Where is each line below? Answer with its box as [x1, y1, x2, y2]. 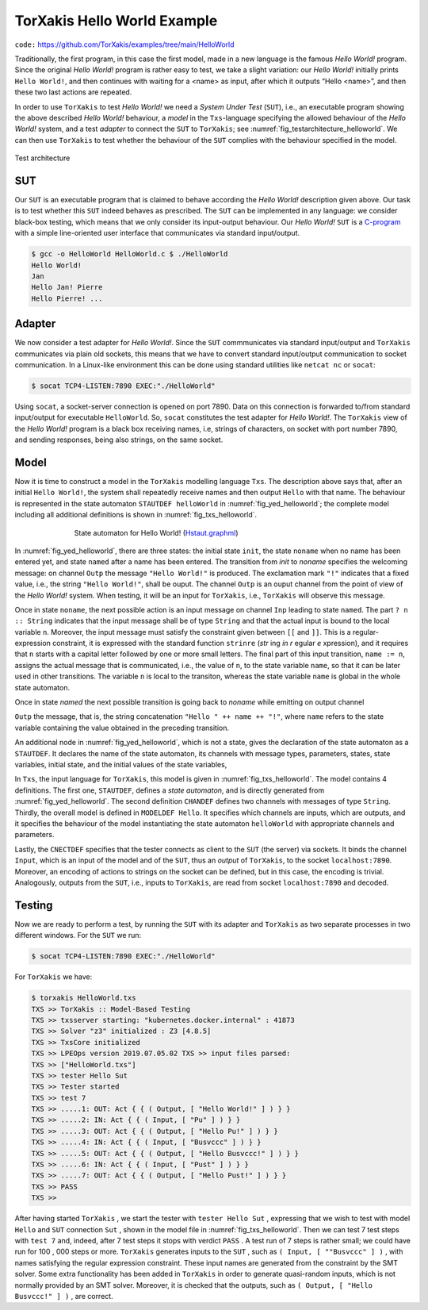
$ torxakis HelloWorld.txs [31, 993, 136, 1003]
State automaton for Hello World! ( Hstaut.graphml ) [74, 528, 239, 537]
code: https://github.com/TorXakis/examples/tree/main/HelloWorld [14, 40, 235, 49]
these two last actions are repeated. [14, 87, 132, 97]
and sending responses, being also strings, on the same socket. [14, 435, 224, 444]
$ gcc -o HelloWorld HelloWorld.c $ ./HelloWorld [31, 250, 228, 259]
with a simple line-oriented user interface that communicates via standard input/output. [14, 229, 300, 238]
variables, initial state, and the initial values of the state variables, [14, 760, 227, 769]
